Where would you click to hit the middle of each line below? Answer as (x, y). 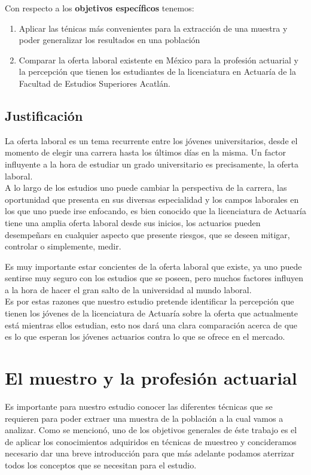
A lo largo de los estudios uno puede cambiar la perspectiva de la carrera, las (146, 188)
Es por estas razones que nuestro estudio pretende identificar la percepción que (150, 301)
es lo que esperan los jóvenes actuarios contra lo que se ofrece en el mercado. (145, 337)
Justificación (44, 115)
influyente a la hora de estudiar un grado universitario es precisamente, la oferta (152, 164)
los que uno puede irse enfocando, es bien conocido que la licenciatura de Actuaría (155, 211)
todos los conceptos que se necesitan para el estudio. (101, 465)
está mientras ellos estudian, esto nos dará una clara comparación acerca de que (151, 325)
